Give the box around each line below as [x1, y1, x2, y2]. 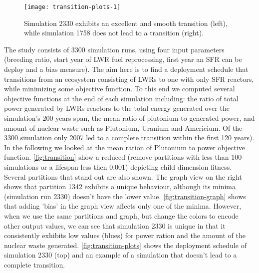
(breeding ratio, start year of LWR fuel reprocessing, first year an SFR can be [4, 54, 242, 64]
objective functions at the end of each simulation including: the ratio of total [4, 93, 239, 103]
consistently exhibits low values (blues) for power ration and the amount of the [4, 230, 246, 241]
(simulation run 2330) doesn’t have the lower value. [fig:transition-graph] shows [4, 191, 246, 201]
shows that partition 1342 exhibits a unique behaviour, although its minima [4, 181, 236, 192]
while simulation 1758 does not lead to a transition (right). [24, 27, 204, 38]
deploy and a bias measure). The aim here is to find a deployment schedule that [4, 64, 249, 74]
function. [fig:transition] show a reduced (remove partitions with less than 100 [4, 152, 242, 162]
